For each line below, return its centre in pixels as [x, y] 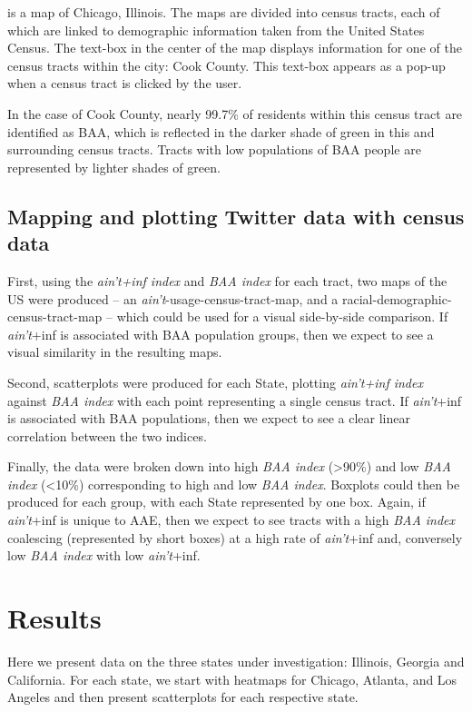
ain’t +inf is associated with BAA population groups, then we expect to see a [221, 334]
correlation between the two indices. [107, 435]
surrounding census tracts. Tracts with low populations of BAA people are [214, 149]
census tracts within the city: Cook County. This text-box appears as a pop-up [226, 65]
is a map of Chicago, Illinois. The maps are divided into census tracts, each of [224, 12]
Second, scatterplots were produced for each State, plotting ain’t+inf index [215, 382]
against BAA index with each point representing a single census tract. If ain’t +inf [235, 400]
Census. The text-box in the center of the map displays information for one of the [235, 48]
